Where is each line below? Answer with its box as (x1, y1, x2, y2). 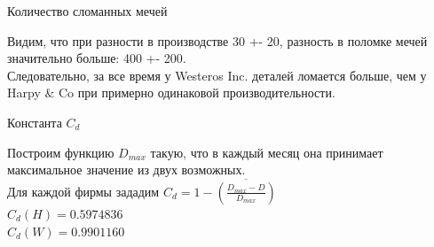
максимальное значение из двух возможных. (7, 160, 246, 179)
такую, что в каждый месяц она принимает (150, 143, 383, 161)
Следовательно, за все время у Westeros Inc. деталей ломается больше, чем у (7, 66, 427, 84)
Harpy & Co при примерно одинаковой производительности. (7, 83, 335, 102)
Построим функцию (7, 143, 114, 161)
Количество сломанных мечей (7, 2, 168, 19)
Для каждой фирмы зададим (7, 181, 160, 200)
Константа (7, 112, 62, 131)
